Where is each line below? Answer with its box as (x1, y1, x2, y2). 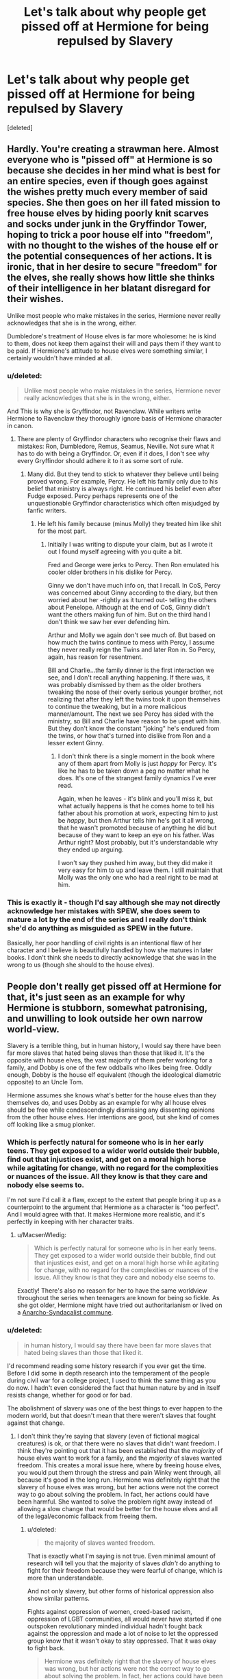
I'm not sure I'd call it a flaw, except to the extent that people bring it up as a (7, 1196, 221, 1204)
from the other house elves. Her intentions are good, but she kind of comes (7, 1113, 220, 1121)
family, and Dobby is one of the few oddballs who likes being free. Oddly (7, 1063, 212, 1072)
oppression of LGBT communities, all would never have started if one (27, 1615, 222, 1623)
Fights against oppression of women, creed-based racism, (27, 1607, 193, 1615)
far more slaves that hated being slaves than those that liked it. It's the (7, 1049, 205, 1057)
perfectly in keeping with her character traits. (7, 1217, 135, 1226)
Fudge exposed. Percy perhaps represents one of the (27, 492, 179, 500)
